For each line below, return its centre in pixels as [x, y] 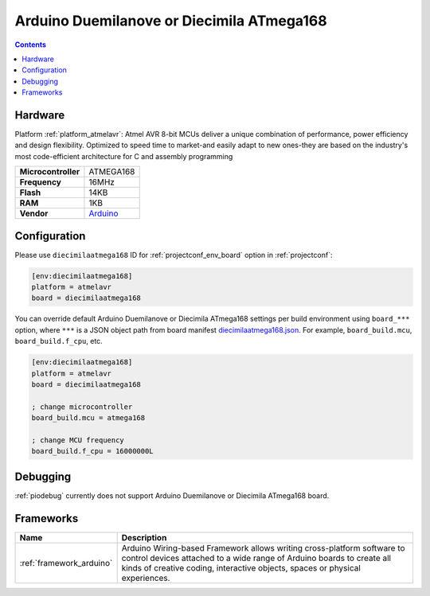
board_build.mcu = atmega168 [88, 418]
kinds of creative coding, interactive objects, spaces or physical [241, 567]
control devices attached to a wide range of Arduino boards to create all [256, 558]
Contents [31, 45]
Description [144, 537]
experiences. [146, 578]
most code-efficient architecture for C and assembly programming [124, 156]
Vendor [34, 213]
